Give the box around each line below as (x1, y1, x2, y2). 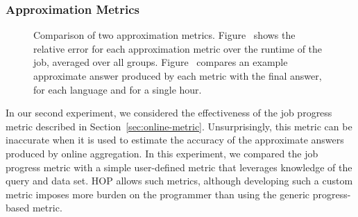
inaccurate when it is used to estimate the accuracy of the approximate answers (6, 132, 344, 147)
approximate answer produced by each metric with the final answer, (33, 69, 322, 83)
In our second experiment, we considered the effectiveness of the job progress (6, 105, 332, 120)
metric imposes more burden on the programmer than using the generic (6, 186, 309, 201)
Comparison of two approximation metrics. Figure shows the (33, 28, 296, 42)
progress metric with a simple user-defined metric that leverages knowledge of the (6, 159, 352, 174)
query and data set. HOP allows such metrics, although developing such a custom (6, 173, 353, 188)
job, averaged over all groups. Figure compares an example (33, 55, 288, 69)
